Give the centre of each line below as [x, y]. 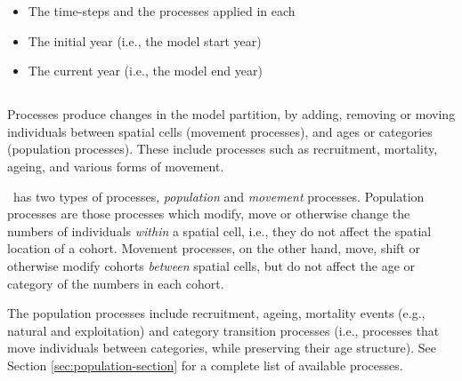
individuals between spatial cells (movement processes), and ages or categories [220, 131]
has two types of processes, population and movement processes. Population [219, 196]
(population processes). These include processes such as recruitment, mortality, [223, 149]
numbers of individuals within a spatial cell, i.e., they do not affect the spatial [219, 230]
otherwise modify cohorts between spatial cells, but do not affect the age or [211, 265]
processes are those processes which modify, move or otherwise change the [209, 214]
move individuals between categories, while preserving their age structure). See [222, 348]
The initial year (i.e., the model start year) [145, 40]
